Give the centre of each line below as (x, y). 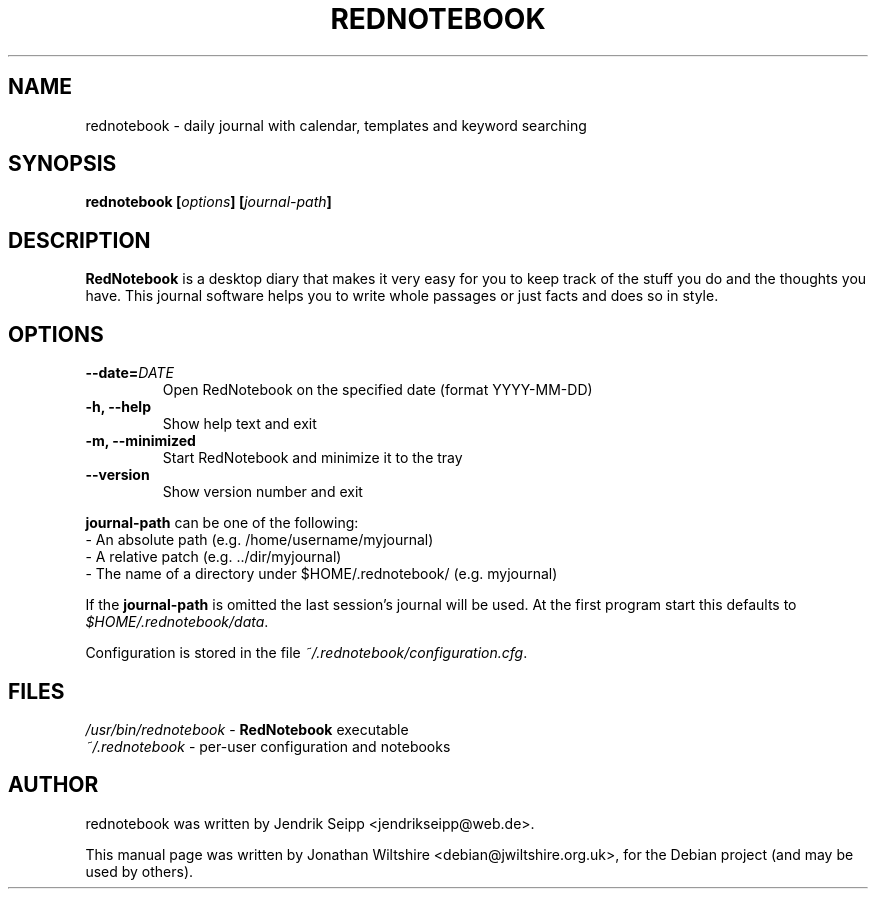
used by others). (139, 871)
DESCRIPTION (79, 240)
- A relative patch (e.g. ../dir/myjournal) (213, 557)
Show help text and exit (239, 424)
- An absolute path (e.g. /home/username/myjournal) (259, 540)
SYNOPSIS (62, 164)
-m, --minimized (140, 441)
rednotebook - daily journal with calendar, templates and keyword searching (336, 125)
